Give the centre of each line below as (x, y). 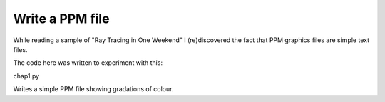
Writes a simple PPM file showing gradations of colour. (93, 89)
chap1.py (26, 76)
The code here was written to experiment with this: (88, 63)
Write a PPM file (61, 19)
